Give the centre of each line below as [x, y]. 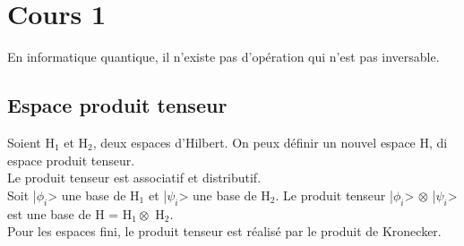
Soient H [31, 142]
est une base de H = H [70, 213]
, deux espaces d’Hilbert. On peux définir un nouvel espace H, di [270, 142]
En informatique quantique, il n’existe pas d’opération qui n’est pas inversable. [223, 57]
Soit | [22, 195]
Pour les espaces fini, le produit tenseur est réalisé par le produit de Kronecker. [224, 231]
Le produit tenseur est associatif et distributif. [134, 178]
